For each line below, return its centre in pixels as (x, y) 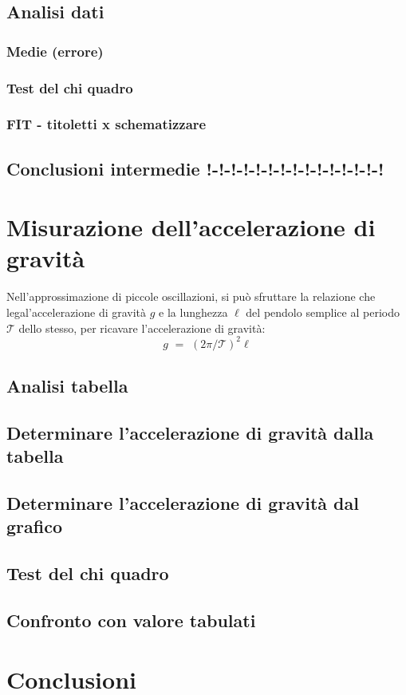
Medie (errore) (55, 51)
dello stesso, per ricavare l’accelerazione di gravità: (142, 328)
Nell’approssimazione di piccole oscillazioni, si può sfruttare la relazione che (191, 296)
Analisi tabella (67, 386)
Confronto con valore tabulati (131, 620)
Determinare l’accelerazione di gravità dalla (190, 432)
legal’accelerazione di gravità (77, 312)
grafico (34, 526)
